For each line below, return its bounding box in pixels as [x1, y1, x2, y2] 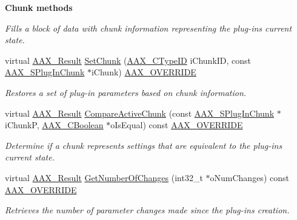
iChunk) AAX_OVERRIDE [91, 66, 196, 78]
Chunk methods [5, 1, 73, 13]
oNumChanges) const [210, 171, 289, 184]
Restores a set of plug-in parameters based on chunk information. [5, 86, 247, 98]
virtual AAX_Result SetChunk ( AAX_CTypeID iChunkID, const [5, 53, 252, 66]
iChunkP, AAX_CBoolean [5, 119, 104, 131]
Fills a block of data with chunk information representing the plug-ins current [5, 21, 292, 34]
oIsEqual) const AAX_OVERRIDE [110, 119, 243, 131]
